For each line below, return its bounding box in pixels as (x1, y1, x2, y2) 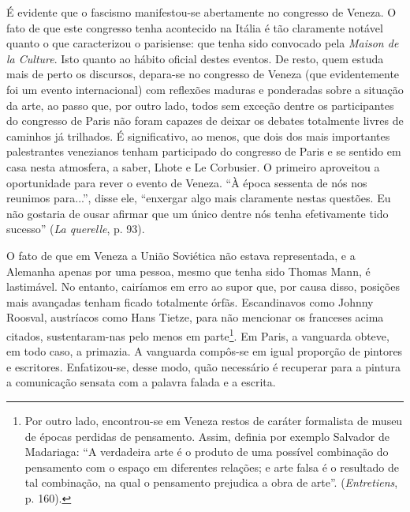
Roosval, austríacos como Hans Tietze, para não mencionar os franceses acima (6, 309, 384, 326)
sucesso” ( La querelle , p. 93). (6, 220, 145, 237)
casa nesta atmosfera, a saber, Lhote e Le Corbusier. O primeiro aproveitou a (6, 158, 380, 175)
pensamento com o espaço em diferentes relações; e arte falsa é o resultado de (24, 458, 399, 475)
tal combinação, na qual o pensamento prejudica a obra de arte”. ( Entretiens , (24, 474, 398, 491)
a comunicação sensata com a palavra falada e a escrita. (6, 374, 276, 390)
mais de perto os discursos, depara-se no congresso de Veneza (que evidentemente (6, 66, 400, 82)
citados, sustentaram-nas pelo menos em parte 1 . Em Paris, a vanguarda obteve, (6, 325, 389, 344)
